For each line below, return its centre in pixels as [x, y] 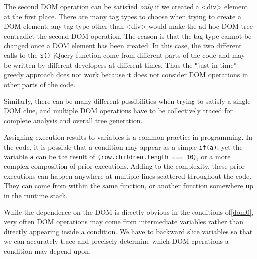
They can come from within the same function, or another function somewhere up [128, 185]
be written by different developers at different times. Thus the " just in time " [121, 65]
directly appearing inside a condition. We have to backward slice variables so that [128, 231]
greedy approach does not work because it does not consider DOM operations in [126, 75]
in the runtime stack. [36, 195]
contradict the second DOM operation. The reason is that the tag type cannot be [128, 35]
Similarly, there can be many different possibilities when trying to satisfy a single [127, 101]
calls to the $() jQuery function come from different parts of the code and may [125, 55]
